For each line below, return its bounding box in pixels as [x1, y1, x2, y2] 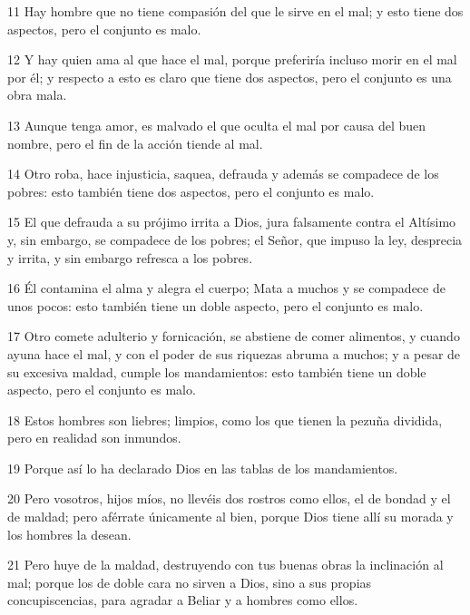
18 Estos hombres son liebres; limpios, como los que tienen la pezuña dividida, [7, 410, 443, 429]
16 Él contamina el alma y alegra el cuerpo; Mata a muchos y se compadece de [7, 278, 446, 298]
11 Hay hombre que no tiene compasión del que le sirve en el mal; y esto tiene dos [7, 2, 464, 20]
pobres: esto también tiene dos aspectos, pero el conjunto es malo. [7, 181, 375, 200]
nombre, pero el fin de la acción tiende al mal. [7, 133, 263, 152]
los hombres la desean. [7, 524, 132, 543]
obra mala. [7, 85, 67, 104]
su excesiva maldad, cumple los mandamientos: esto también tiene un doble [7, 362, 426, 381]
